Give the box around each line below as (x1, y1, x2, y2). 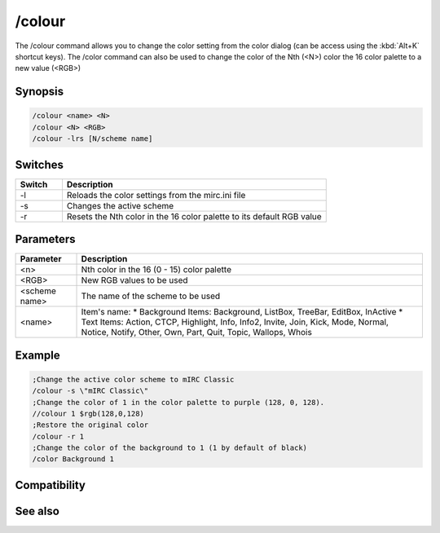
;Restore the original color (32, 421, 149, 429)
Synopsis (15, 85, 64, 99)
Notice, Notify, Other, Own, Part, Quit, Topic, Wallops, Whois (81, 327, 313, 338)
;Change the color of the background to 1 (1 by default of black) (32, 443, 308, 452)
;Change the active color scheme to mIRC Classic (32, 375, 235, 384)
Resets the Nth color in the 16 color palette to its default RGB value (66, 210, 322, 222)
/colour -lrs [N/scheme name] (32, 134, 153, 143)
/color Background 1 (32, 455, 114, 464)
